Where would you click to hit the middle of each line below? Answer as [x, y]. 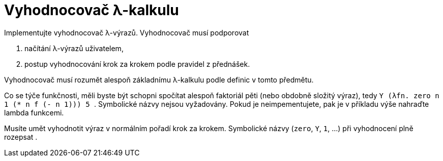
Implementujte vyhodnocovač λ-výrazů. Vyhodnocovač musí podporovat [127, 32]
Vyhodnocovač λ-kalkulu [92, 10]
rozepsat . [21, 137]
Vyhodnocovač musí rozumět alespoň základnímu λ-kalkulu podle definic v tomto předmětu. [159, 79]
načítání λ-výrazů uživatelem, [74, 48]
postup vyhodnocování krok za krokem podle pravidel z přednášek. [137, 64]
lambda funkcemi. [34, 112]
